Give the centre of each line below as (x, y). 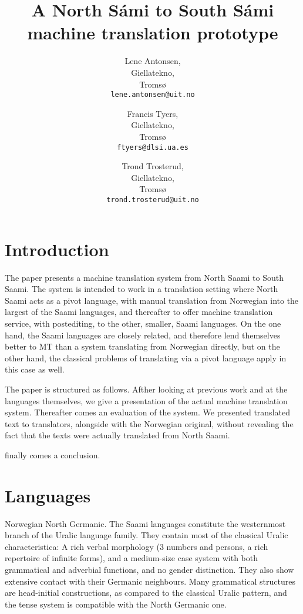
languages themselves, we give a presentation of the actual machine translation (146, 400)
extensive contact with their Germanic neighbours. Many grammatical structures (150, 581)
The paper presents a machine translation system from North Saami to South (144, 277)
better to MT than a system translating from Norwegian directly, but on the (142, 346)
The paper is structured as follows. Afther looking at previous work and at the (146, 389)
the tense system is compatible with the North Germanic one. (116, 604)
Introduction (57, 249)
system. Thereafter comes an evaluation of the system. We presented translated (147, 412)
